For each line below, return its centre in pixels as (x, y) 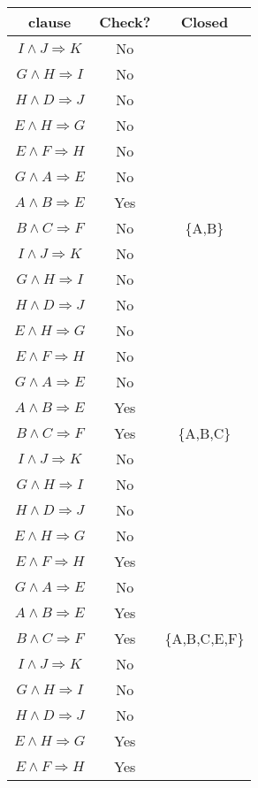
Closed (205, 22)
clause (50, 22)
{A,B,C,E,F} (205, 638)
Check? (125, 22)
